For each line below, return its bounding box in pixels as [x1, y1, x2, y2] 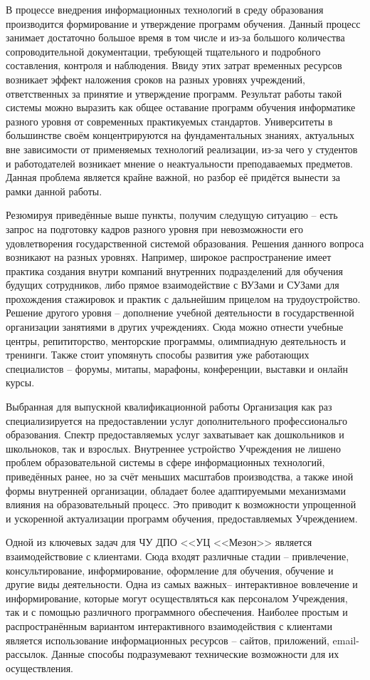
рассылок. [6, 646, 48, 661]
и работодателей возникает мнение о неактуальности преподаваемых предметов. [6, 155, 353, 170]
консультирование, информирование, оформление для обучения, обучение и [6, 562, 334, 577]
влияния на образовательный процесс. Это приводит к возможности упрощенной [6, 497, 356, 512]
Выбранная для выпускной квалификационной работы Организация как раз [6, 399, 332, 414]
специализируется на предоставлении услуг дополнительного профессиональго [6, 413, 347, 428]
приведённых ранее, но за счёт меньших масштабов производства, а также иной [6, 469, 354, 483]
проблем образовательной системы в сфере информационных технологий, [6, 455, 325, 470]
